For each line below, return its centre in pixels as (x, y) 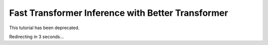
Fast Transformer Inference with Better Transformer (119, 13)
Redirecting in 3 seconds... (36, 37)
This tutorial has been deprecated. (44, 28)
